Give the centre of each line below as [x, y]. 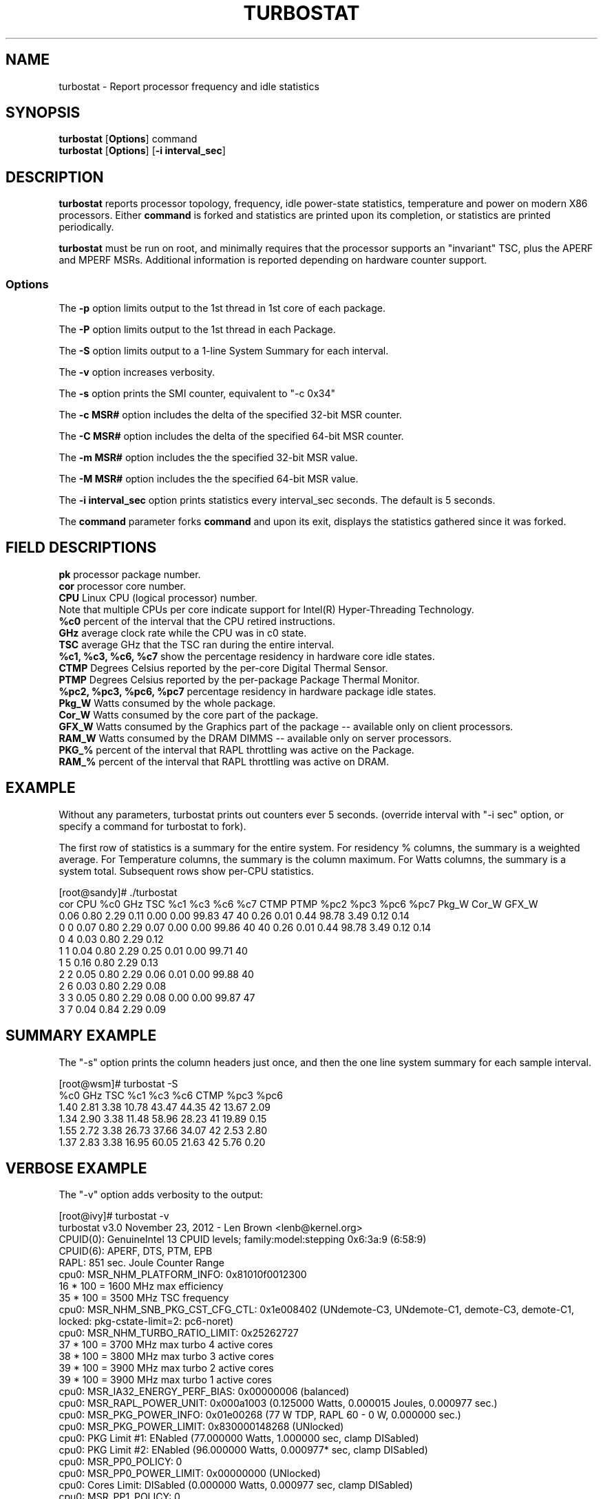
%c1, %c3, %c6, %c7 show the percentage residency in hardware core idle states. [247, 656]
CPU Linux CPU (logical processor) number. [158, 597]
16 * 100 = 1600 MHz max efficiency [141, 1286]
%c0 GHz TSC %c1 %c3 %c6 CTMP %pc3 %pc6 [171, 1095]
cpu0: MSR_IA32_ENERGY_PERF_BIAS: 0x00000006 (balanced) [204, 1392]
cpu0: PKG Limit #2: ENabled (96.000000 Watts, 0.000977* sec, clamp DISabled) [243, 1450]
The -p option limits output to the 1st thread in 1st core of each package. [222, 308]
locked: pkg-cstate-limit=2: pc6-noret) [146, 1321]
